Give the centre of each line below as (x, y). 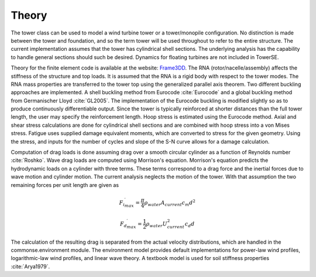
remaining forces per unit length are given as (65, 185)
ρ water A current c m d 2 (170, 203)
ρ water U (157, 224)
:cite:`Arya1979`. (30, 266)
